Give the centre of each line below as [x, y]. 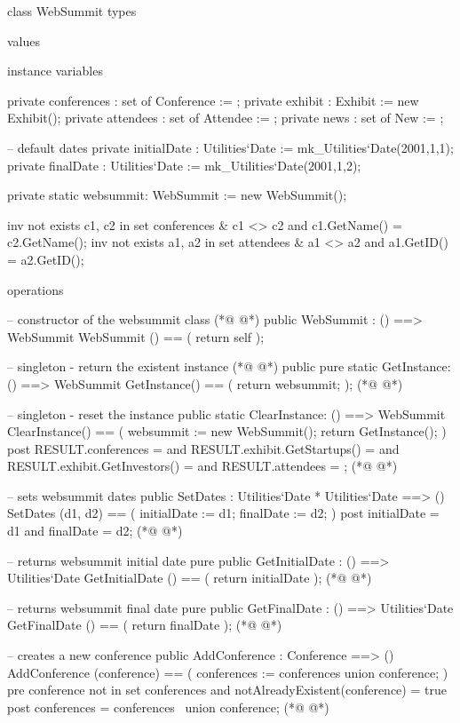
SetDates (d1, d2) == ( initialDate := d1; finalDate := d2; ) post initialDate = [223, 513]
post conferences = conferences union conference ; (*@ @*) [168, 707]
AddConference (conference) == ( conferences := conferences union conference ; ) [228, 672]
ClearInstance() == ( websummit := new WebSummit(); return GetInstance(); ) [227, 431]
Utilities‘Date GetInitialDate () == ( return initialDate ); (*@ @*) [190, 578]
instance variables [55, 71]
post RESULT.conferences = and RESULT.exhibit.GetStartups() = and [203, 448]
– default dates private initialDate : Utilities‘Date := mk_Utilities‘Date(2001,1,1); [230, 147]
